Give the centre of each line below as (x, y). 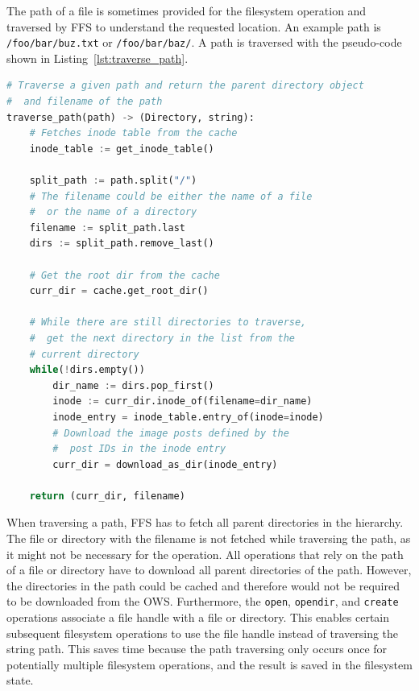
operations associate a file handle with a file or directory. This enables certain (198, 617)
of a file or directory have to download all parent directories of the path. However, (209, 570)
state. (20, 680)
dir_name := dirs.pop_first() (133, 385)
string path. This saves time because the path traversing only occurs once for (197, 649)
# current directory (84, 354)
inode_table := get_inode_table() (122, 149)
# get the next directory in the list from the (162, 338)
